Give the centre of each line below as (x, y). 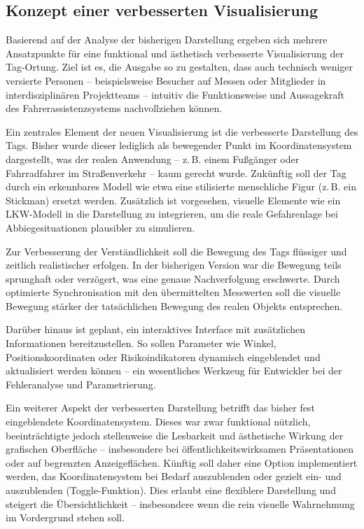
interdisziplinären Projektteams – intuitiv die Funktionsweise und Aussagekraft (175, 94)
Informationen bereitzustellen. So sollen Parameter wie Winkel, (141, 343)
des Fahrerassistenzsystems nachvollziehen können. (114, 108)
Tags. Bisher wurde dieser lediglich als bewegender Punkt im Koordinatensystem (179, 145)
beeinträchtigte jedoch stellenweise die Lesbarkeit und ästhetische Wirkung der (175, 435)
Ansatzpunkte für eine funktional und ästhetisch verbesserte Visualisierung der (175, 53)
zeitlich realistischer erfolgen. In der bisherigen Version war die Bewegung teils (174, 265)
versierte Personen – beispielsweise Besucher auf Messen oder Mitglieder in (166, 80)
